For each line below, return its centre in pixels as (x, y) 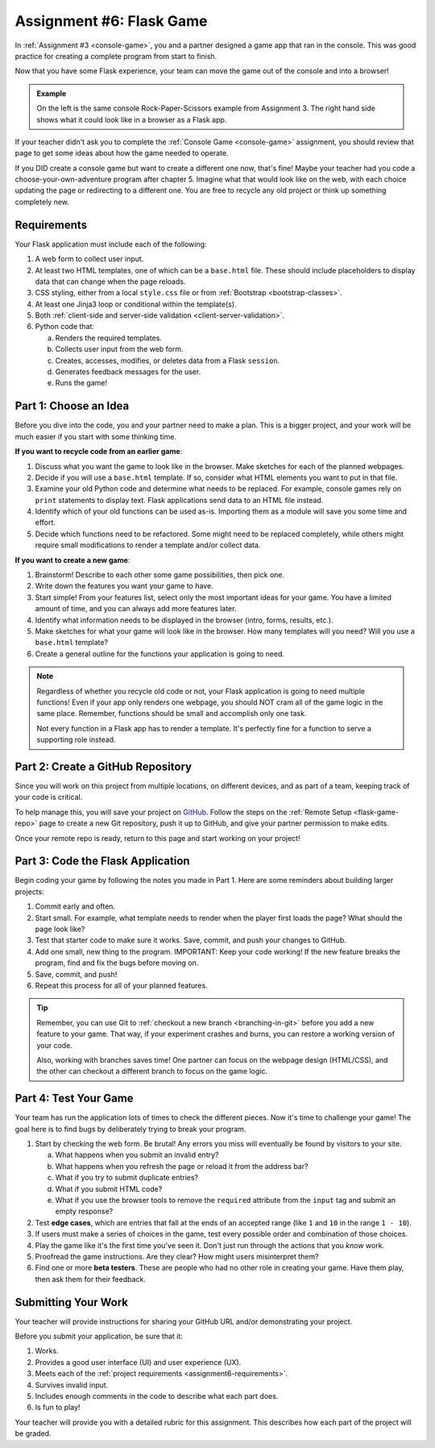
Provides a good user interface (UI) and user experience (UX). (138, 1362)
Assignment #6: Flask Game (111, 21)
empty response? (84, 1211)
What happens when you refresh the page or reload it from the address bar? (182, 1166)
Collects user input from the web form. (120, 349)
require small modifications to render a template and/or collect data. (148, 545)
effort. (46, 522)
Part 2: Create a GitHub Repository (104, 766)
